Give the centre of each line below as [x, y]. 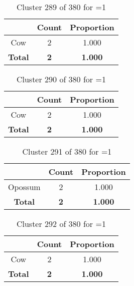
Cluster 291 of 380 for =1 [67, 151]
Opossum [24, 187]
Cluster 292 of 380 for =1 [61, 224]
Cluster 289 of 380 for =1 [61, 7]
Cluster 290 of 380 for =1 [61, 79]
